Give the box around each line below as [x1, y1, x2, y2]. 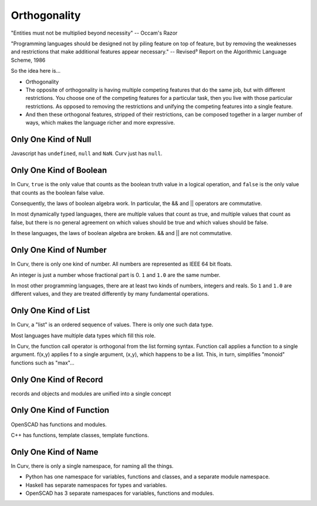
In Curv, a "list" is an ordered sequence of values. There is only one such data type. [11, 321, 214, 329]
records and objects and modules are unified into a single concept [11, 390, 171, 397]
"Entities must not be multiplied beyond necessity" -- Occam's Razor [11, 29, 178, 36]
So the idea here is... [11, 68, 61, 75]
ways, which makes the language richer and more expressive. [25, 119, 176, 126]
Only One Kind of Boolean [11, 165, 107, 176]
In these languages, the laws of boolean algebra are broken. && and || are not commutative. [11, 230, 232, 237]
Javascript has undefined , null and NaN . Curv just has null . [11, 150, 163, 157]
